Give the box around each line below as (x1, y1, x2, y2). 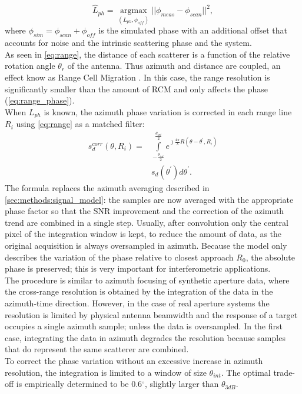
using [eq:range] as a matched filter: (16, 118, 145, 130)
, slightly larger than (144, 378, 219, 390)
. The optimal (221, 366, 271, 378)
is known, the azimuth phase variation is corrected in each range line (44, 105, 292, 118)
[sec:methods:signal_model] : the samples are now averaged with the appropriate (5, 193, 294, 205)
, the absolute (245, 251, 295, 263)
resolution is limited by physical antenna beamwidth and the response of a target (5, 308, 298, 320)
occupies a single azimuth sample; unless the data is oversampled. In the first (5, 320, 283, 332)
